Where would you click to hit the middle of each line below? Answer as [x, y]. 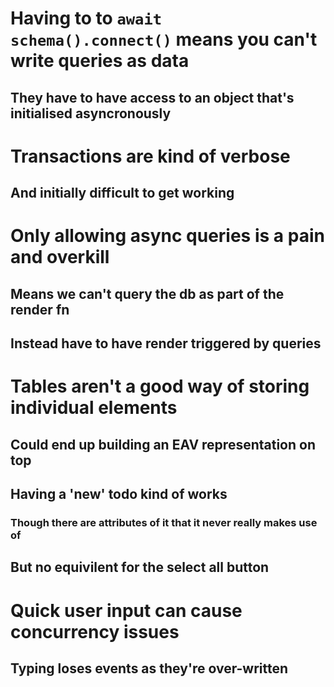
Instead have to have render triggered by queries [166, 343]
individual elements [94, 408]
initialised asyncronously [91, 113]
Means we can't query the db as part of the [147, 293]
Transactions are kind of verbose [150, 156]
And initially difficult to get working [122, 193]
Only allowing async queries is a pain [167, 236]
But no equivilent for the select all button [140, 567]
